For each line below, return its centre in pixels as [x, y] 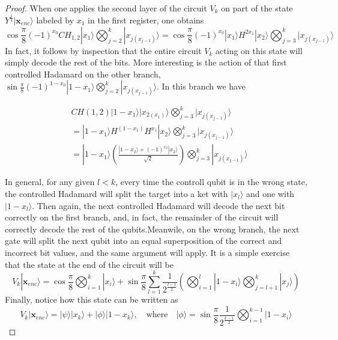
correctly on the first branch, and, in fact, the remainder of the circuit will [142, 217]
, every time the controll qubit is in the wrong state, [211, 182]
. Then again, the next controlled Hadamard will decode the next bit [158, 205]
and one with [270, 194]
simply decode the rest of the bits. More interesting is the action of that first [146, 62]
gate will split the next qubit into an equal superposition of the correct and [143, 241]
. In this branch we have [201, 86]
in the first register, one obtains [146, 20]
